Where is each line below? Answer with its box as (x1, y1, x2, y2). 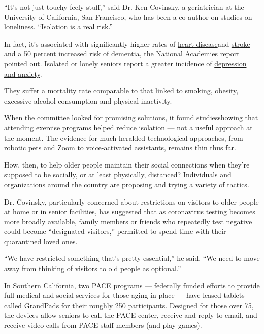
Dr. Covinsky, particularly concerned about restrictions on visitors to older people (4, 196, 259, 207)
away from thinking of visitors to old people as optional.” (4, 263, 181, 274)
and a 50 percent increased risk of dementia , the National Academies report (4, 48, 240, 59)
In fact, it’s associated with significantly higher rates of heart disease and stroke (4, 38, 250, 49)
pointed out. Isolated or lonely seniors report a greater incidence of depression (4, 58, 247, 69)
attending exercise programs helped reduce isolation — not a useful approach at (4, 122, 253, 132)
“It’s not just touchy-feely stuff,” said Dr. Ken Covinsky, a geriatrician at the (4, 2, 244, 12)
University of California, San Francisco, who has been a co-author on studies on (4, 11, 252, 22)
